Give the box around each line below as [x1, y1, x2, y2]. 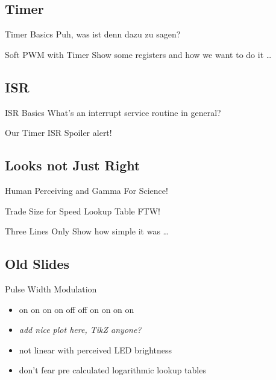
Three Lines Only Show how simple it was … [5, 225, 169, 237]
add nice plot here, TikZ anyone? [19, 323, 142, 336]
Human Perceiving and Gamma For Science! [5, 184, 168, 196]
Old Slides [5, 254, 70, 273]
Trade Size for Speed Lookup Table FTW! [5, 204, 160, 217]
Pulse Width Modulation [5, 282, 97, 295]
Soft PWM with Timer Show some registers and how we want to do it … [5, 48, 272, 60]
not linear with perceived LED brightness [19, 343, 172, 356]
